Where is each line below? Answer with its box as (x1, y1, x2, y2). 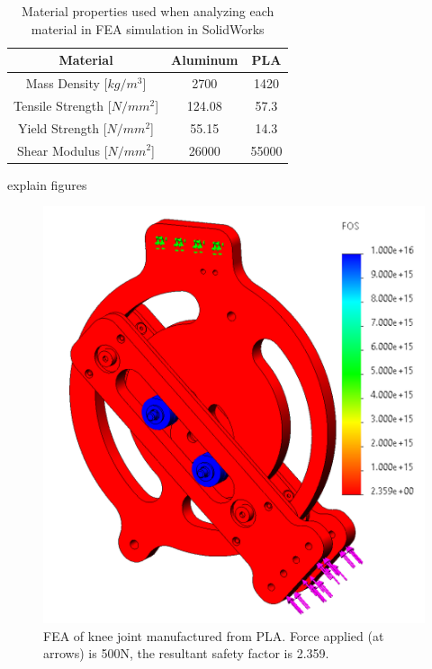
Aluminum (171, 50, 238, 69)
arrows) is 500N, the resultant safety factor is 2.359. (43, 644, 329, 663)
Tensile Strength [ (13, 95, 112, 114)
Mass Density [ (25, 74, 108, 93)
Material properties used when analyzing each (22, 2, 274, 20)
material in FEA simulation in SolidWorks (31, 19, 265, 38)
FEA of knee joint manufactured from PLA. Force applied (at (43, 626, 384, 645)
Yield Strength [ (18, 118, 107, 137)
